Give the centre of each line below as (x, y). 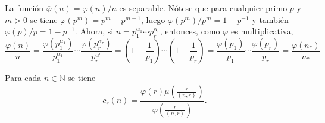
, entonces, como (190, 31)
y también (270, 19)
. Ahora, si (94, 31)
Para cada (23, 78)
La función (24, 8)
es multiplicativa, (262, 31)
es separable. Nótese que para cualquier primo (203, 8)
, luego (153, 19)
